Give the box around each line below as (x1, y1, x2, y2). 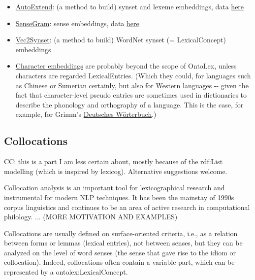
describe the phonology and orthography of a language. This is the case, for (15, 99, 244, 109)
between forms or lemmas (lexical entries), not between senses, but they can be (4, 238, 243, 248)
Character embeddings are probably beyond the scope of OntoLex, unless (15, 61, 237, 71)
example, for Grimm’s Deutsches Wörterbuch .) (15, 109, 157, 119)
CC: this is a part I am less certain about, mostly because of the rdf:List (4, 156, 223, 167)
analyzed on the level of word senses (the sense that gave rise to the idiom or (4, 247, 236, 257)
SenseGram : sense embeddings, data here (15, 18, 139, 28)
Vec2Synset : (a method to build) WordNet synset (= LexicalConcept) (15, 35, 226, 45)
